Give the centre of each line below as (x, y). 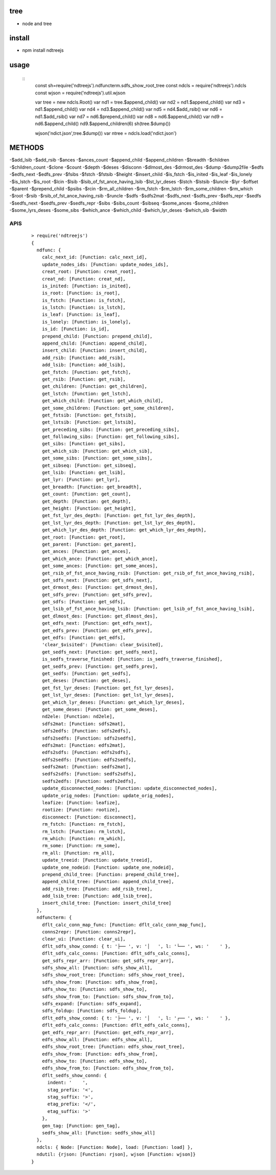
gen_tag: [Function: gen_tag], (81, 1126)
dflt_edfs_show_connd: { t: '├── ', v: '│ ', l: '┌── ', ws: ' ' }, (136, 1018)
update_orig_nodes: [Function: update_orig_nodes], (108, 795)
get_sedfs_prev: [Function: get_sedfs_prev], (100, 666)
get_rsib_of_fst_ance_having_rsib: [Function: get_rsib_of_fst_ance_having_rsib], (148, 573)
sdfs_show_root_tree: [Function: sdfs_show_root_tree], (113, 975)
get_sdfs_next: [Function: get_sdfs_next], (97, 580)
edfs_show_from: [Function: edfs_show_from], (100, 1054)
